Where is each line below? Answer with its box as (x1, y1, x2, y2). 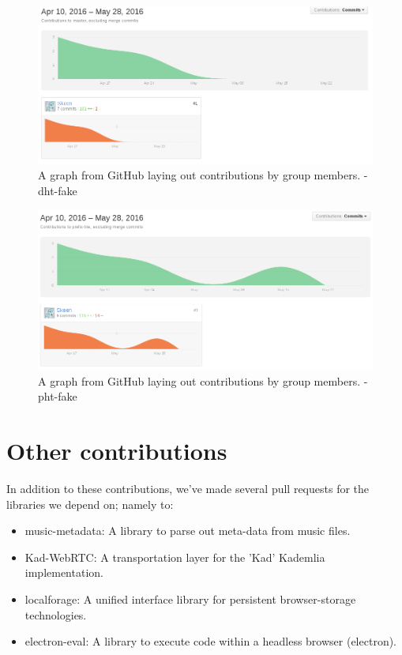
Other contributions (6, 435, 227, 467)
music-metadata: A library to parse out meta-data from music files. (24, 522, 351, 539)
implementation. (24, 564, 103, 581)
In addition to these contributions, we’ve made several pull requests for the (6, 480, 370, 497)
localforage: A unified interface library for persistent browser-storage (24, 591, 356, 608)
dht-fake (38, 182, 77, 198)
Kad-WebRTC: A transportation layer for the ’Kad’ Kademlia (24, 548, 325, 565)
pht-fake (38, 388, 77, 405)
